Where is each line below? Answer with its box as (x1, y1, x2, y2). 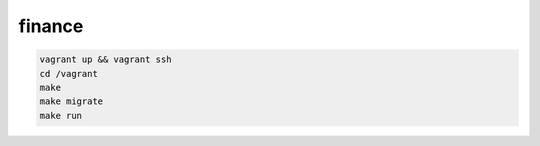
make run (39, 110, 83, 121)
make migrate (39, 96, 104, 107)
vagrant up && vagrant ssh (39, 54, 172, 65)
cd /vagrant (39, 68, 99, 79)
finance (18, 15, 84, 37)
